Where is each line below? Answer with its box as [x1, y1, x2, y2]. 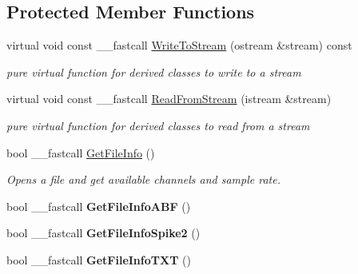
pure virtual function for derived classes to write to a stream [6, 63, 301, 80]
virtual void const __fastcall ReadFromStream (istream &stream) [6, 90, 332, 107]
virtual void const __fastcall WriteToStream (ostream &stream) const [6, 37, 352, 54]
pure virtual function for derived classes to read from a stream [6, 117, 310, 133]
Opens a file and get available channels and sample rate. [6, 171, 280, 188]
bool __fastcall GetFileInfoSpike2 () [6, 224, 201, 241]
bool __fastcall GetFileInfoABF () [6, 197, 191, 214]
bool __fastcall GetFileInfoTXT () [6, 251, 191, 268]
